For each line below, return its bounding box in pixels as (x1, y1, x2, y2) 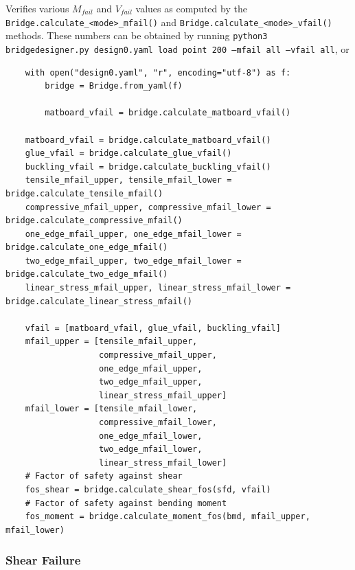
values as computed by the (135, 1, 247, 15)
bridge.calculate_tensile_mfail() (5, 188, 163, 198)
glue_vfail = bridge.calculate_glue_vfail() (25, 148, 232, 159)
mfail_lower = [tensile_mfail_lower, (25, 404, 198, 414)
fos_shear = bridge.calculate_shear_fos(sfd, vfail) (25, 484, 271, 494)
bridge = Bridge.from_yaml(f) (45, 81, 183, 91)
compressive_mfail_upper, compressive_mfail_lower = (25, 202, 271, 212)
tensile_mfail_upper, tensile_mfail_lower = (25, 175, 232, 185)
